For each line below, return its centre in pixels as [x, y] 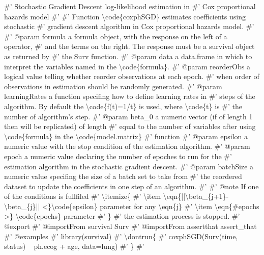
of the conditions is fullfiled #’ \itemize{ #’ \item [83, 196]
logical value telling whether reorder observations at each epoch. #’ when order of [132, 76]
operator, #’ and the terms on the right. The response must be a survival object [129, 46]
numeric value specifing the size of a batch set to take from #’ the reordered [123, 176]
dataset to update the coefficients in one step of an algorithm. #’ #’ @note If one [131, 186]
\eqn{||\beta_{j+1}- [196, 196]
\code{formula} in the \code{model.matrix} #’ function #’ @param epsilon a [126, 136]
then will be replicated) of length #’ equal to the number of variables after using [130, 126]
